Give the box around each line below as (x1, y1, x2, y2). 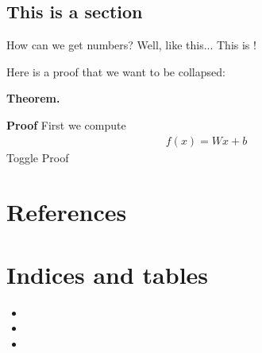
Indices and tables (6, 258, 209, 290)
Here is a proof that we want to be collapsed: (6, 63, 225, 80)
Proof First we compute (6, 116, 126, 133)
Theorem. (6, 90, 60, 107)
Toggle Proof (6, 149, 69, 165)
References (6, 196, 127, 228)
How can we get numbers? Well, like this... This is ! (6, 37, 256, 53)
